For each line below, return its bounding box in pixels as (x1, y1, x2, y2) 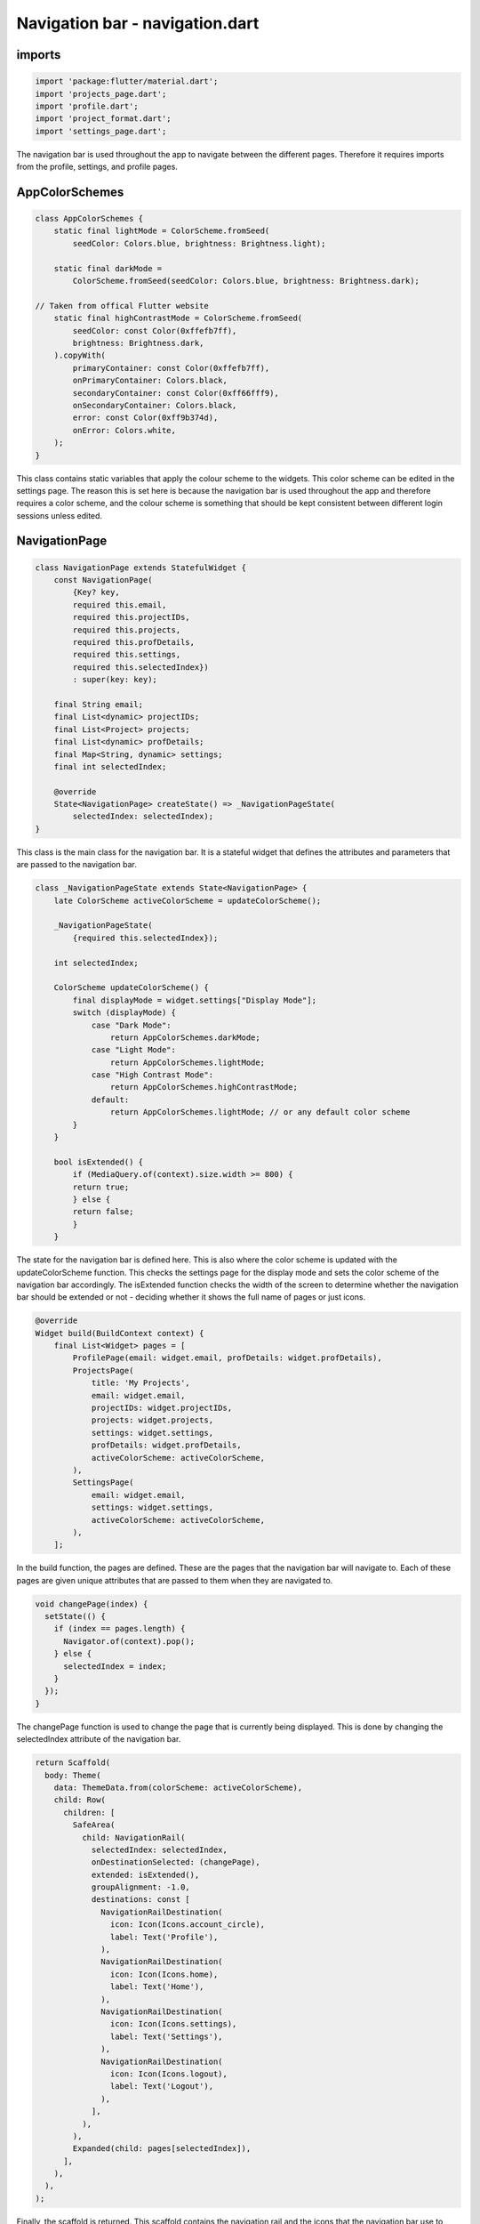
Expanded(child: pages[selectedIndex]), (72, 2144, 252, 2154)
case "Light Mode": (91, 1045, 177, 1055)
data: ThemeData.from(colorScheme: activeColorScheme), (53, 1782, 303, 1793)
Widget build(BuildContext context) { (35, 1328, 204, 1338)
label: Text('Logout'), (109, 2082, 213, 2091)
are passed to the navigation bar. (16, 859, 137, 870)
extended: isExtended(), (91, 1869, 200, 1880)
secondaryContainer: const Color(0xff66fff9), (72, 388, 279, 398)
